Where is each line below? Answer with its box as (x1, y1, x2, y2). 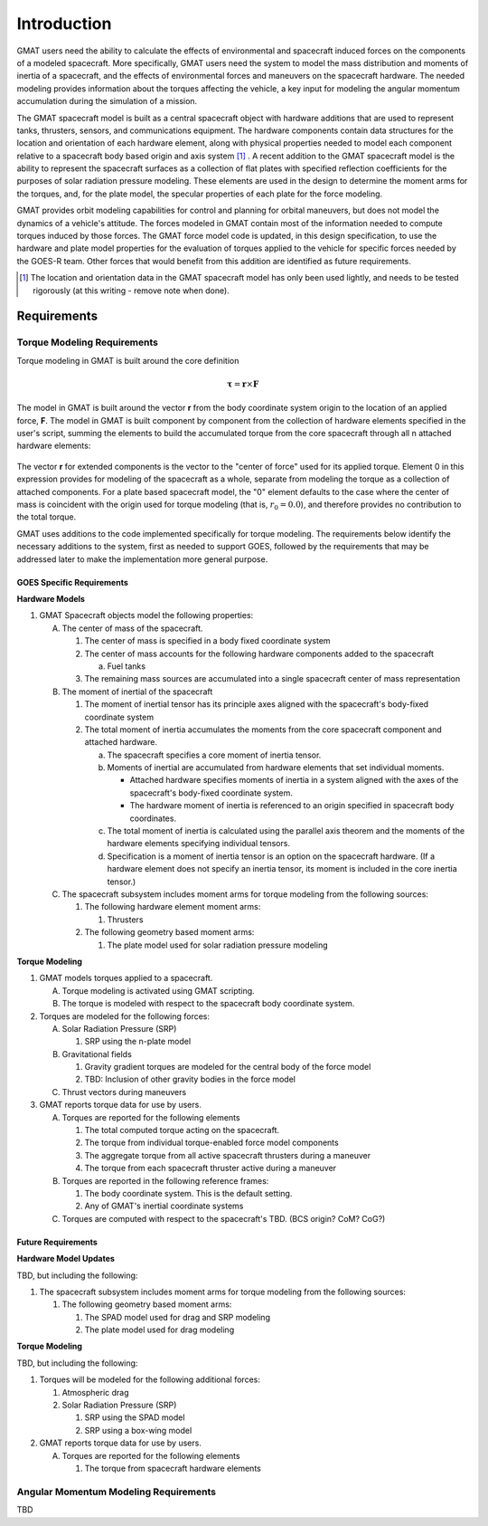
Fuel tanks (107, 661, 146, 672)
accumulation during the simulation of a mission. (16, 96, 198, 107)
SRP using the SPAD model (84, 1412, 185, 1423)
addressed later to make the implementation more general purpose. (16, 553, 268, 565)
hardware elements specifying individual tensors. (107, 838, 291, 849)
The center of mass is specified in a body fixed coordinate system (84, 635, 331, 646)
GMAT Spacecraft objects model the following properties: (39, 610, 254, 621)
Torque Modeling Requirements (16, 336, 158, 348)
